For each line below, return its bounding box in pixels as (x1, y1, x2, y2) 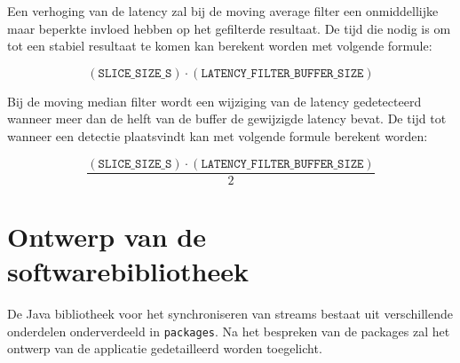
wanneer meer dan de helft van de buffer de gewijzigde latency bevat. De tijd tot (7, 109, 447, 128)
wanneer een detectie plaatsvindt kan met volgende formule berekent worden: (7, 126, 428, 145)
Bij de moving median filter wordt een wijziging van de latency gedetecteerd (7, 91, 422, 110)
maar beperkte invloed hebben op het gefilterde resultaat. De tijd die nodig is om (7, 19, 451, 37)
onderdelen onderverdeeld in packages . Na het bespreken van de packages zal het (7, 321, 450, 340)
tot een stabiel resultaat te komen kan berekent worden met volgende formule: (7, 36, 432, 55)
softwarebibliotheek (7, 253, 249, 288)
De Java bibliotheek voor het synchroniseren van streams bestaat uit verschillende (7, 304, 453, 322)
